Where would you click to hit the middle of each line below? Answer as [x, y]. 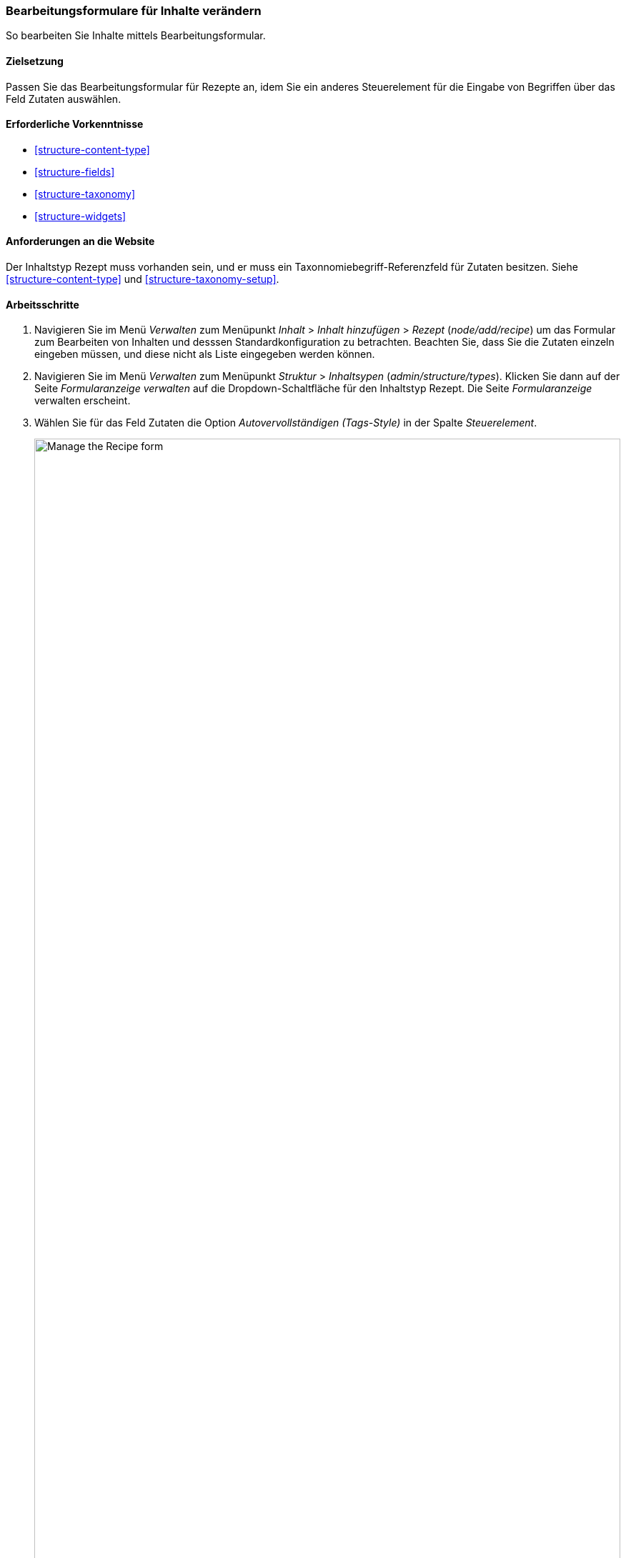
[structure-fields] [75, 171]
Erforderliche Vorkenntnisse [75, 124]
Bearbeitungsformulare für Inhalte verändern [134, 11]
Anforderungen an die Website [80, 241]
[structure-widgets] [80, 216]
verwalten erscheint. [83, 401]
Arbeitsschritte [43, 304]
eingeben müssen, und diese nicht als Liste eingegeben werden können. [205, 354]
